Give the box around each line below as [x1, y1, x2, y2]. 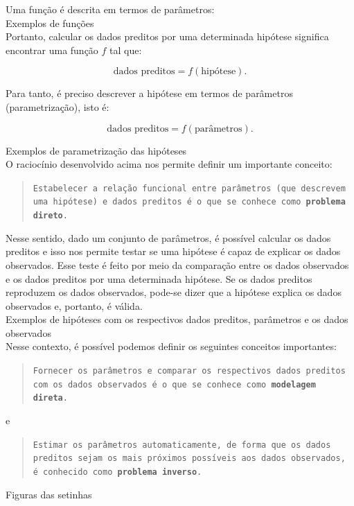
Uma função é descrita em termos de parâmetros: [6, 2, 215, 16]
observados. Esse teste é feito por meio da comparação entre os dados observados [6, 257, 349, 272]
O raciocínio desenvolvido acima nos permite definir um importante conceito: [6, 157, 333, 171]
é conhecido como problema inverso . [33, 466, 202, 477]
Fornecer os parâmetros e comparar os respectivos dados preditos [33, 366, 346, 376]
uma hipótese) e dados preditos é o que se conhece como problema [33, 197, 346, 207]
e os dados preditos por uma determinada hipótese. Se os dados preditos [6, 271, 312, 286]
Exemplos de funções [6, 15, 94, 30]
